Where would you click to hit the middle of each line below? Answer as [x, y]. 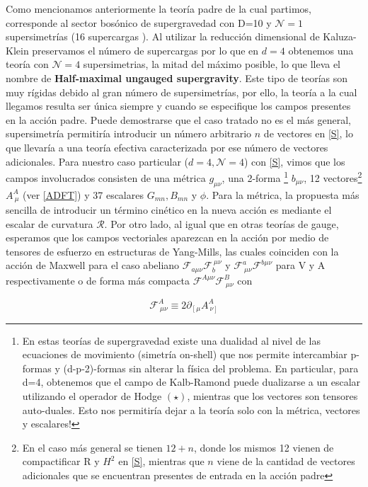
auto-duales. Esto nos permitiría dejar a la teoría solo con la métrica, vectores [191, 409]
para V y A [300, 265]
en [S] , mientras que [161, 461]
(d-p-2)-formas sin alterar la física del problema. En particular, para [211, 368]
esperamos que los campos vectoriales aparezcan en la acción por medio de [167, 237]
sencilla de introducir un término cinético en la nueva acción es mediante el [169, 210]
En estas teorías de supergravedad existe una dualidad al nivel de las [171, 340]
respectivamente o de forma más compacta [98, 280]
